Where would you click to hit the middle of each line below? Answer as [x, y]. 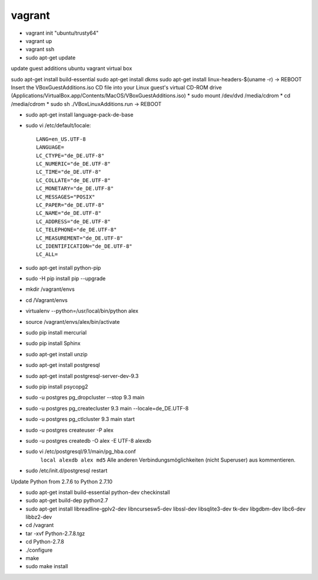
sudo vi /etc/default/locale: [58, 125]
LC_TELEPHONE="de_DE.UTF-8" [77, 230]
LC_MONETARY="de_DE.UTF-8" [75, 189]
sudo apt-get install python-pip [63, 267]
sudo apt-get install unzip [57, 354]
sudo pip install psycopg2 [57, 387]
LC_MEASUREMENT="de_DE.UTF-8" [80, 238]
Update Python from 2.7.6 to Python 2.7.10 [62, 481]
